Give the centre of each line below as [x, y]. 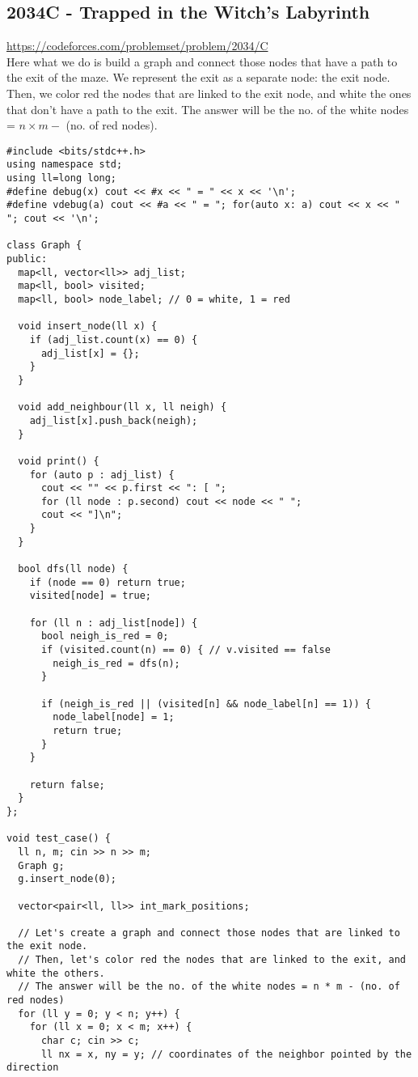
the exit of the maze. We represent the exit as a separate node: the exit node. [198, 77]
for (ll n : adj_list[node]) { [114, 623]
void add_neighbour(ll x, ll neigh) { [122, 407]
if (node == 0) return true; [108, 582]
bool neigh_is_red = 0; [105, 636]
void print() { [59, 461]
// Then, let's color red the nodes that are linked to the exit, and [212, 960]
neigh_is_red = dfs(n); [116, 663]
